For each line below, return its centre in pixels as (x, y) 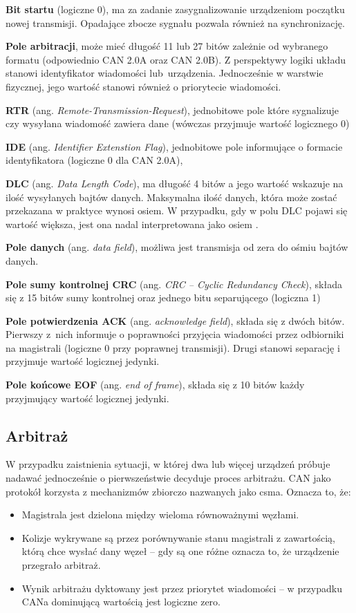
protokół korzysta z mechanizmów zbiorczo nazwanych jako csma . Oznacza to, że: (178, 491)
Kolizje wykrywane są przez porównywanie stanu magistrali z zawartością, (178, 537)
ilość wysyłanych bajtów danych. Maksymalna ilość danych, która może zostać (171, 197)
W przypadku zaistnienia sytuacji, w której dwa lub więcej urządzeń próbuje (168, 464)
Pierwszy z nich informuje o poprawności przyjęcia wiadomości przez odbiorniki (175, 334)
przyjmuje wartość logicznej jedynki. (83, 361)
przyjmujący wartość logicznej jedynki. (87, 398)
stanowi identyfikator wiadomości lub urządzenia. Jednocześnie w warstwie (165, 73)
